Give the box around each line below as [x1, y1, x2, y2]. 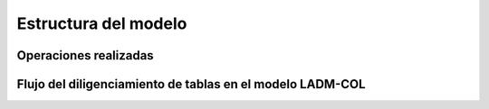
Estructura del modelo [16, 14, 187, 33]
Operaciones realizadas [16, 48, 154, 63]
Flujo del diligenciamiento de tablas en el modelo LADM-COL [16, 77, 366, 92]
